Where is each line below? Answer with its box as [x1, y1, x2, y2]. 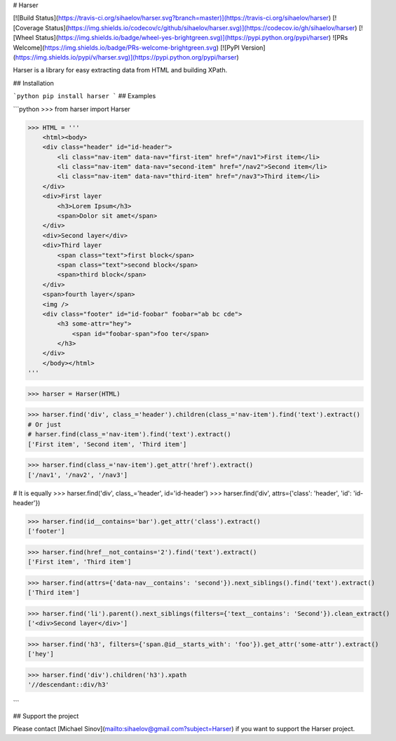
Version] [240, 43, 266, 52]
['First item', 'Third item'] [27, 558, 132, 566]
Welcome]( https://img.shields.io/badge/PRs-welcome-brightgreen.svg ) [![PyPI [13, 43, 240, 52]
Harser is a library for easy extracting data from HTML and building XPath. [13, 66, 228, 74]
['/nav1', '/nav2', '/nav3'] [27, 471, 128, 479]
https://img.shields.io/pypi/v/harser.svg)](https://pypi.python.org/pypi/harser [15, 53, 238, 61]
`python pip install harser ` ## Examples [13, 92, 156, 100]
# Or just [27, 420, 62, 428]
